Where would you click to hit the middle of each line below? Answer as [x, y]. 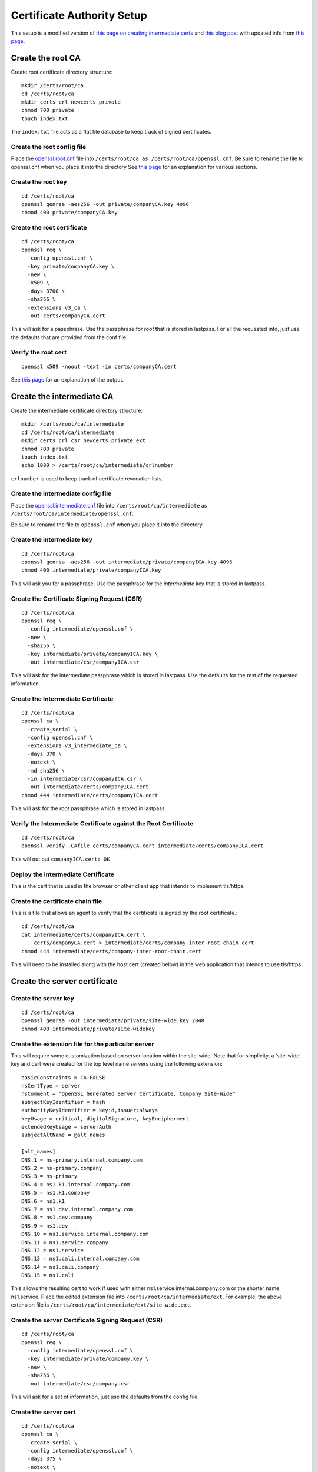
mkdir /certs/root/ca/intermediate [73, 424]
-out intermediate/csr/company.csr [79, 1383]
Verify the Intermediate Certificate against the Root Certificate [102, 823]
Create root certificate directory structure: [62, 72]
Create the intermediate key [52, 540]
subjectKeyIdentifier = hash [63, 1102]
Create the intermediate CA [62, 397]
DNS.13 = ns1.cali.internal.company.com [80, 1259]
